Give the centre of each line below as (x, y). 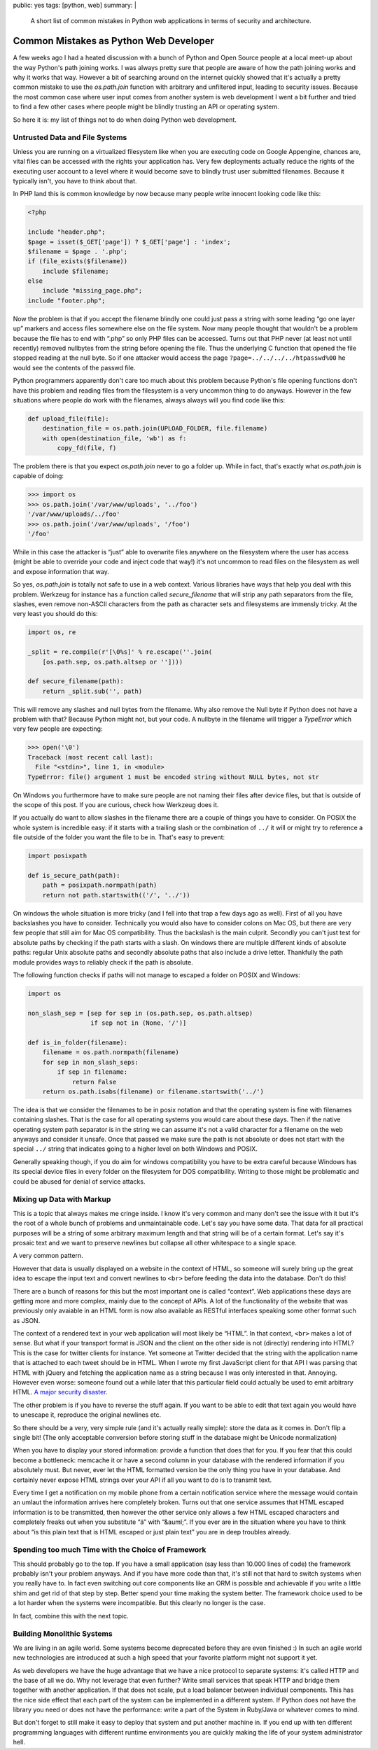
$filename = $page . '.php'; (78, 251)
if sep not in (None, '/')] (138, 1023)
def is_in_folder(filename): (78, 1042)
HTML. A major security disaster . (60, 1392)
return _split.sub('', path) (92, 691)
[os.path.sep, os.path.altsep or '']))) (113, 662)
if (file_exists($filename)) (78, 261)
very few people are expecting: (58, 729)
